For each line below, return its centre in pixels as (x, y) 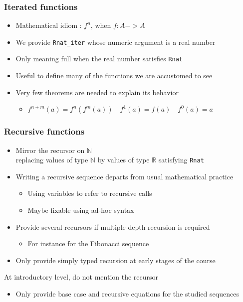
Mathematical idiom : (49, 25)
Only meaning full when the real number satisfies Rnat (99, 59)
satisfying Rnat (181, 160)
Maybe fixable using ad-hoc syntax (81, 210)
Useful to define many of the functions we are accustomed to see (114, 75)
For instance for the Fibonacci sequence (88, 243)
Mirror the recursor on (50, 150)
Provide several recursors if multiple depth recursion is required (113, 226)
